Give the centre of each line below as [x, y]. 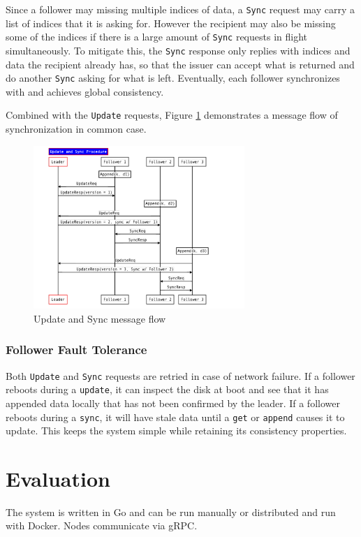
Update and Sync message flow [100, 318]
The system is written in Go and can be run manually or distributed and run [171, 512]
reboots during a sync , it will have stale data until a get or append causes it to [175, 417]
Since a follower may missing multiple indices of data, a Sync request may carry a [180, 9]
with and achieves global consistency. [85, 91]
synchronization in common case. [76, 129]
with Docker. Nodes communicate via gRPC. [102, 525]
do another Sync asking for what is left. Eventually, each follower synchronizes [173, 78]
